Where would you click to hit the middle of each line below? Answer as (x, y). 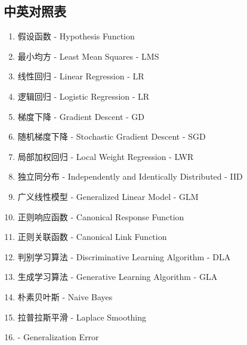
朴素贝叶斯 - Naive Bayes (65, 296)
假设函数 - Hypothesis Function (76, 36)
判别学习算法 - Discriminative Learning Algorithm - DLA (124, 256)
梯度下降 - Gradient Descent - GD (81, 116)
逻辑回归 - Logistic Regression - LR (84, 96)
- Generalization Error (58, 337)
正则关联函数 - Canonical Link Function (92, 237)
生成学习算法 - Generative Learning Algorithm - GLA (118, 277)
